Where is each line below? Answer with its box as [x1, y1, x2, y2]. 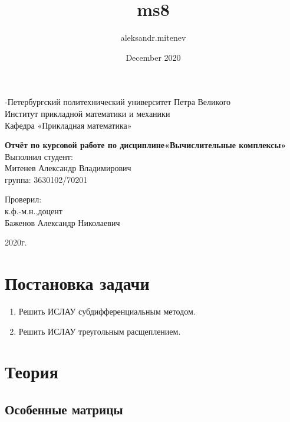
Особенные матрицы [5, 400, 123, 418]
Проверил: [5, 193, 42, 205]
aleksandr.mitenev [120, 31, 186, 44]
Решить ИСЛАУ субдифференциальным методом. [18, 305, 196, 317]
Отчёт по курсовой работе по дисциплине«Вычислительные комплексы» [5, 139, 286, 151]
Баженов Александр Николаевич [5, 216, 120, 228]
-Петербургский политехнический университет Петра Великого [5, 96, 231, 108]
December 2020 [126, 51, 181, 63]
